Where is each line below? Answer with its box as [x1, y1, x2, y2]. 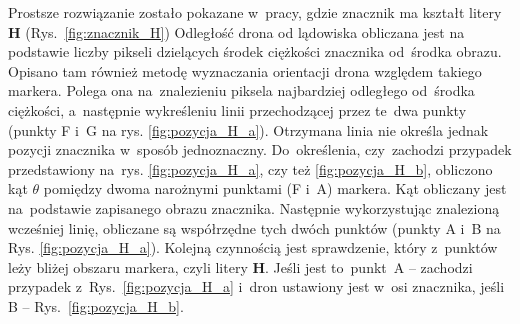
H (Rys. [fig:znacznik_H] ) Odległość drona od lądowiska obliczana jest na [8, 21, 465, 42]
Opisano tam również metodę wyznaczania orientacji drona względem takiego [8, 60, 482, 81]
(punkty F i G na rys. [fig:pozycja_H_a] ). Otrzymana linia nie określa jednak [8, 119, 489, 140]
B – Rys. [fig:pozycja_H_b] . [8, 295, 184, 316]
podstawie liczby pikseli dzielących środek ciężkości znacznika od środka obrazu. [8, 41, 502, 62]
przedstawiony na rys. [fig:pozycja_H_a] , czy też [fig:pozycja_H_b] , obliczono [8, 158, 493, 179]
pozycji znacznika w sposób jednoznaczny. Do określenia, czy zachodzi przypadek [8, 139, 512, 160]
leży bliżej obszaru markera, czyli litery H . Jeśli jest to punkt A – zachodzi [8, 256, 473, 277]
